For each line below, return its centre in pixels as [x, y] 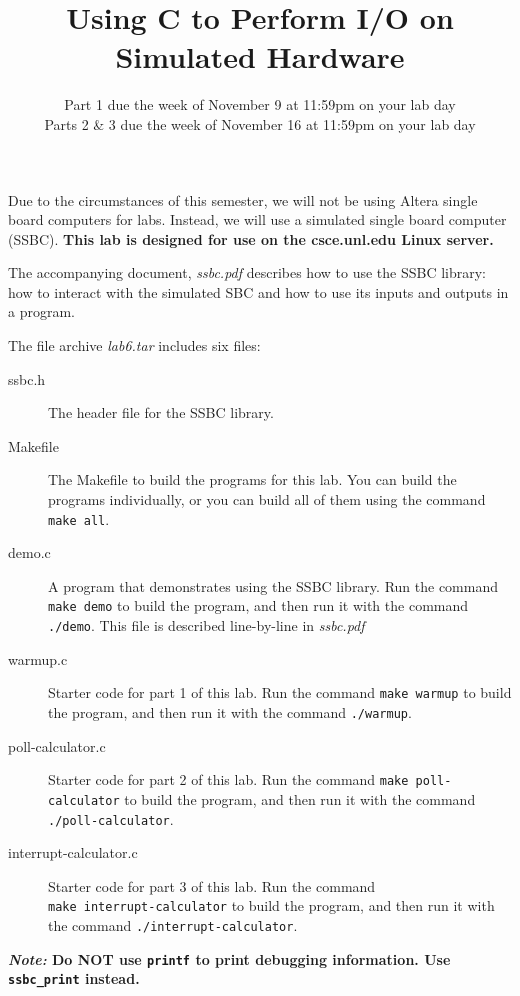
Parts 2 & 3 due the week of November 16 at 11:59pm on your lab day [260, 123]
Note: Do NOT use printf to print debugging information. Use [229, 958]
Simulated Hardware [260, 56]
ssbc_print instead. [74, 978]
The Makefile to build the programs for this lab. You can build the [252, 479]
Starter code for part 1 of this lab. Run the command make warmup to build [280, 692]
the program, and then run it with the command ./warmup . [230, 712]
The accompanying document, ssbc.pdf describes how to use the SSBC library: [247, 272]
